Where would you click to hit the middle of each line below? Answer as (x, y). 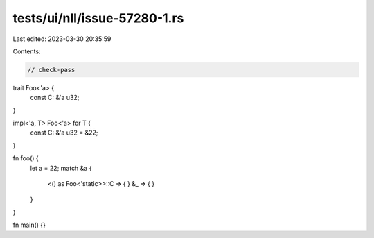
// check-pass (51, 70)
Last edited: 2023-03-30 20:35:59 (62, 39)
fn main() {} (29, 225)
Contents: (27, 51)
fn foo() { (26, 158)
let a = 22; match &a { (61, 168)
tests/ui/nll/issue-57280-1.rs (98, 18)
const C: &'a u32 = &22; (64, 133)
